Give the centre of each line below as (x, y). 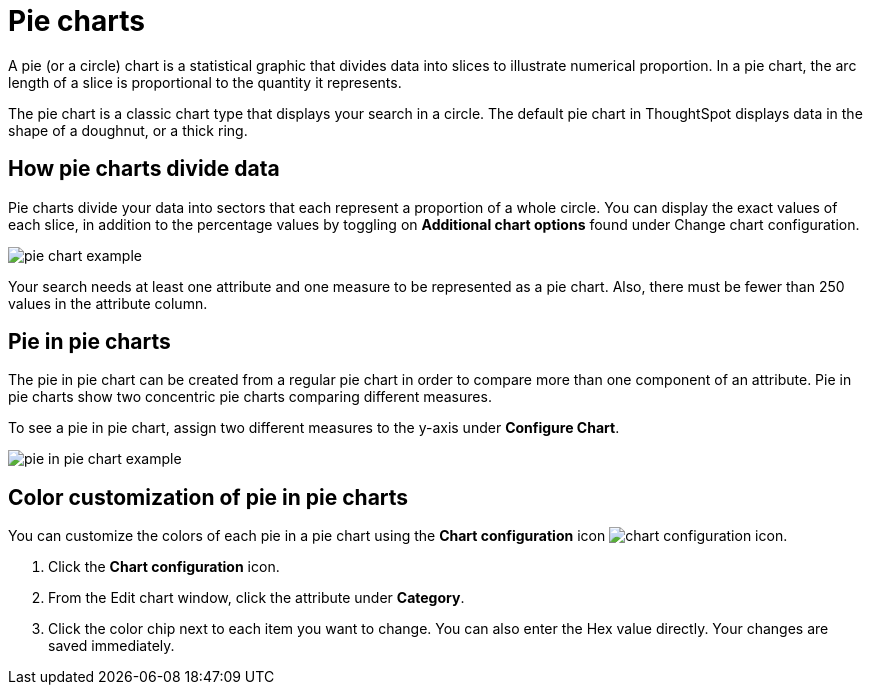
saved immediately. (111, 646)
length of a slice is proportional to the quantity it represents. (205, 82)
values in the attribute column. (108, 303)
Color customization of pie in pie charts (208, 497)
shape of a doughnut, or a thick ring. (128, 130)
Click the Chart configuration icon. (164, 567)
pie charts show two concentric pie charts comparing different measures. (250, 397)
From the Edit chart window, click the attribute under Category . (256, 598)
